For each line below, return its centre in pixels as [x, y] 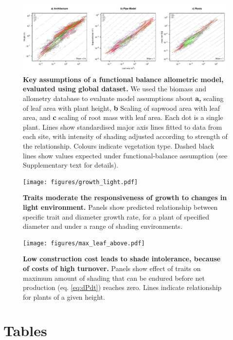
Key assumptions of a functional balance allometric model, [123, 79]
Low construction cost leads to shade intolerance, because [122, 259]
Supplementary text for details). [71, 165]
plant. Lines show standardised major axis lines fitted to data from [123, 127]
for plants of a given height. [64, 297]
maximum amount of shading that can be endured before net [114, 278]
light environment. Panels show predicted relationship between [120, 207]
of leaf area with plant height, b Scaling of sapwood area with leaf [122, 108]
